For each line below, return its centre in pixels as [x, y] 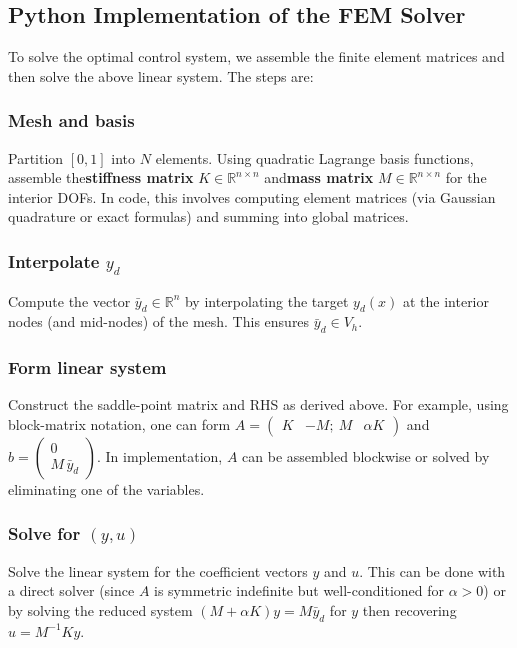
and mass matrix [319, 177]
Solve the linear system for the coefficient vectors [158, 570]
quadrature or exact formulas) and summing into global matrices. [208, 216]
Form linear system [87, 367]
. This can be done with [432, 570]
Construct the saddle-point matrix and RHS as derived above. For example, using [258, 404]
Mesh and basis [71, 120]
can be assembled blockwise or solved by [366, 455]
